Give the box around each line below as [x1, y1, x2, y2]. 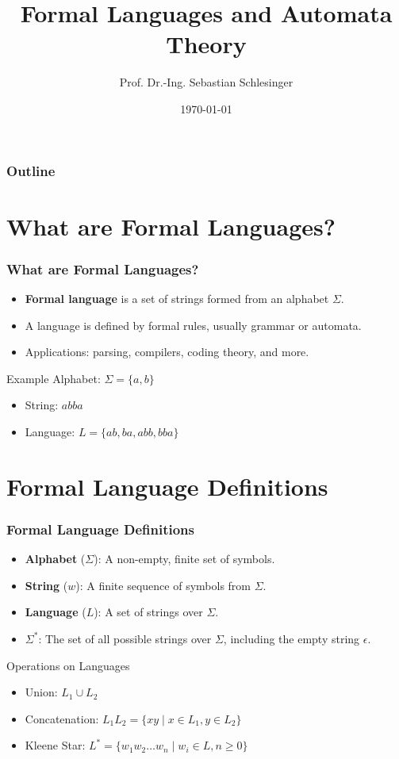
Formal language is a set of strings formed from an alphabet [25, 290, 329, 307]
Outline [6, 160, 56, 180]
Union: [25, 684, 58, 700]
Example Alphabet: [6, 370, 101, 386]
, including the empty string [223, 630, 360, 646]
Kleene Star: [25, 737, 86, 753]
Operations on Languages [6, 657, 130, 673]
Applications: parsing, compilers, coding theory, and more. [25, 343, 309, 360]
